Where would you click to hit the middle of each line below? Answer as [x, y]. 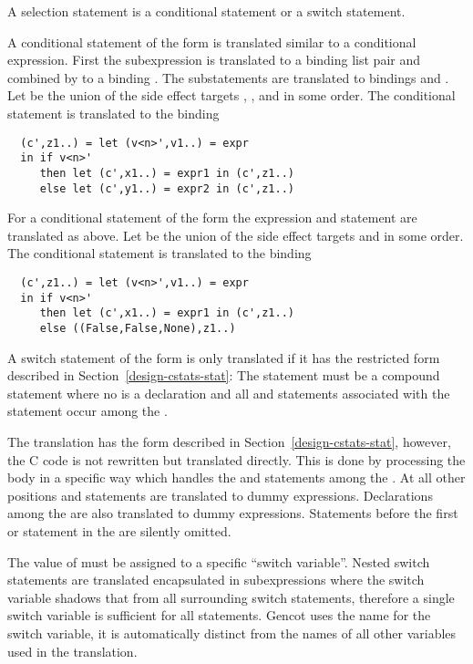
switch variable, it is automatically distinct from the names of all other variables [232, 633]
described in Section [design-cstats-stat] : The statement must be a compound [224, 375]
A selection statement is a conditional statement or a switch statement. [206, 11]
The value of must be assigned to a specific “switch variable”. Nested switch [219, 561]
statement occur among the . [87, 411]
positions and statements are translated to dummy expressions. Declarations [220, 495]
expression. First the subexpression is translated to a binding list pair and [214, 60]
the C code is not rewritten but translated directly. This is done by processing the [236, 459]
